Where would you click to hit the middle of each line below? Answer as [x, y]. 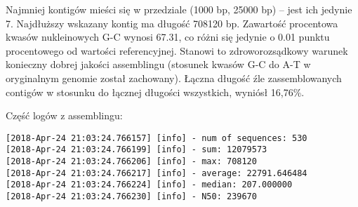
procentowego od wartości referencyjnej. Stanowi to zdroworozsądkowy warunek [177, 50]
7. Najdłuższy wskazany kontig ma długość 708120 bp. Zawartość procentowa [172, 23]
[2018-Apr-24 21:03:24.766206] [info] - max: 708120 [131, 162]
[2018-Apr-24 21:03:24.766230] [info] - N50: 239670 [131, 197]
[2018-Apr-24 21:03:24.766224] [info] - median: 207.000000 [149, 185]
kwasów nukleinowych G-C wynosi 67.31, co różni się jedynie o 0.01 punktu [168, 37]
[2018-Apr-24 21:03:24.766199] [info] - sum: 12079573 [137, 150]
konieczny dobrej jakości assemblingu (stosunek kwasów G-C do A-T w [158, 64]
